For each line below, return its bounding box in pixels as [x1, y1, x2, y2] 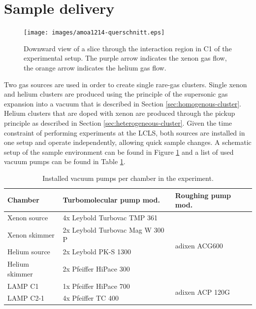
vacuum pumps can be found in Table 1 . [4, 156, 126, 167]
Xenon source [7, 212, 48, 222]
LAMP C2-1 [7, 293, 45, 303]
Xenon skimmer [7, 229, 55, 240]
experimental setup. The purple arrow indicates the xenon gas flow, [24, 53, 227, 63]
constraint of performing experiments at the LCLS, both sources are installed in [4, 127, 245, 137]
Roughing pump [175, 190, 231, 200]
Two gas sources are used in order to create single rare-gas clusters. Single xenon [4, 79, 247, 89]
